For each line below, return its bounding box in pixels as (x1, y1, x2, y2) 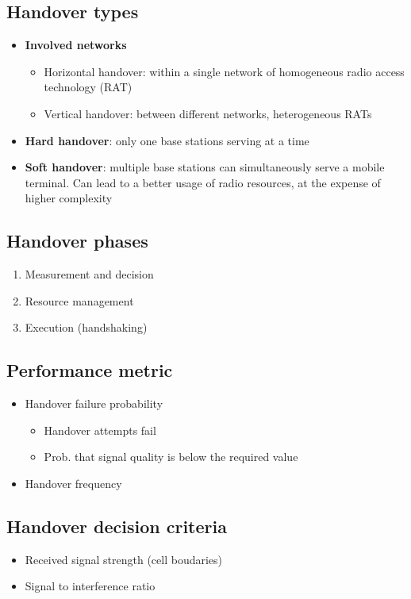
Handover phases (6, 228, 148, 253)
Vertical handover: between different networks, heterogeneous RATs (44, 105, 372, 121)
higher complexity (25, 190, 113, 206)
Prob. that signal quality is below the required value (44, 448, 298, 465)
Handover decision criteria (6, 513, 227, 538)
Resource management (25, 292, 134, 309)
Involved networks (25, 36, 127, 53)
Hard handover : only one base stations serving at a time (25, 132, 309, 148)
